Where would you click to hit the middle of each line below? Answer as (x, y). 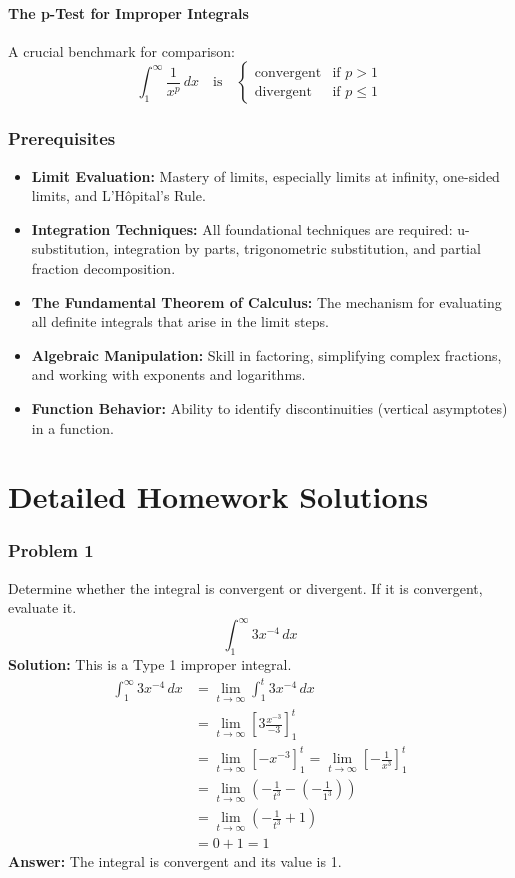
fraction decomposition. (103, 267)
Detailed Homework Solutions (218, 496)
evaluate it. (42, 607)
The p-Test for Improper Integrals (128, 12)
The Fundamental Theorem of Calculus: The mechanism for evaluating (266, 301)
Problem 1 (51, 550)
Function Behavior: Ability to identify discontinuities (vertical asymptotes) (269, 407)
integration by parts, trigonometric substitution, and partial (297, 248)
